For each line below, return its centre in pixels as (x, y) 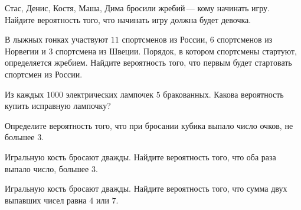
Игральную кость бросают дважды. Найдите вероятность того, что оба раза (140, 156)
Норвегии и (25, 51)
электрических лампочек (110, 94)
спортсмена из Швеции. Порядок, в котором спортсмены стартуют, (176, 51)
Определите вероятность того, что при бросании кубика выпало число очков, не (149, 125)
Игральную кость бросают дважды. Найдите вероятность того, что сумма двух (146, 188)
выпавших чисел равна (46, 200)
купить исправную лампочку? (58, 106)
